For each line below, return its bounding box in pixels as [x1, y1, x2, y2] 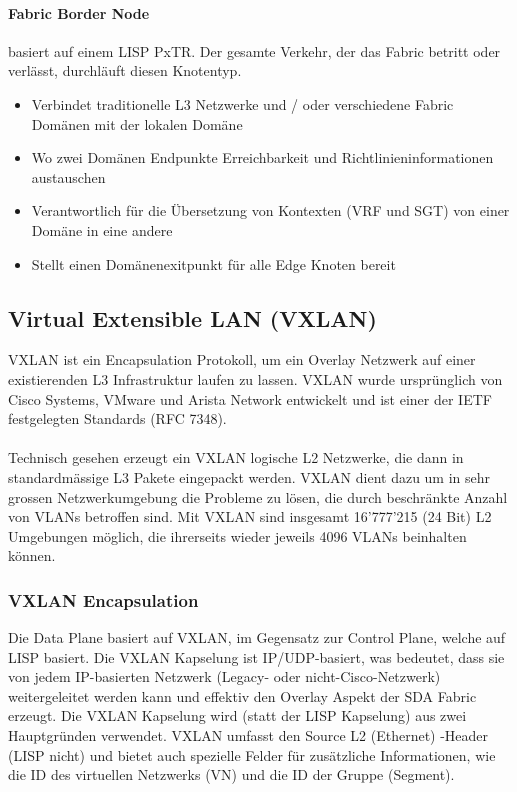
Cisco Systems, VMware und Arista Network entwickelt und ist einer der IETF [8, 388, 492, 409]
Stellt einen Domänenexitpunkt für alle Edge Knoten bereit [31, 253, 396, 274]
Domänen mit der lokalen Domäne [31, 113, 243, 134]
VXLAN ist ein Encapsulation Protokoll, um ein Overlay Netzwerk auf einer [8, 349, 476, 370]
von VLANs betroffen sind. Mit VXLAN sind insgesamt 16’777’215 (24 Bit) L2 [8, 506, 492, 527]
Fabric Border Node [8, 2, 150, 23]
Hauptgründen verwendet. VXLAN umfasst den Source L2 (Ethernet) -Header [8, 725, 489, 746]
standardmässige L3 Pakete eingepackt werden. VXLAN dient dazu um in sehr [8, 466, 491, 487]
